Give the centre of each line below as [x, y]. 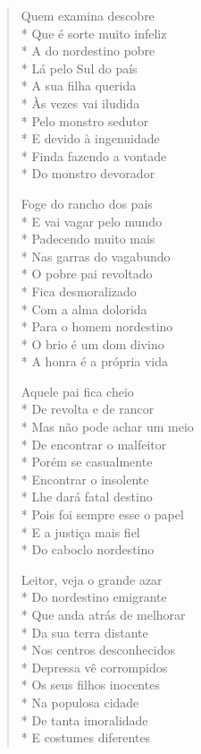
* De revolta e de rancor [88, 409]
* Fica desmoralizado [79, 291]
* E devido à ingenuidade [90, 138]
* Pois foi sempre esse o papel [102, 514]
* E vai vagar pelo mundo [92, 221]
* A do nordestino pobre [88, 51]
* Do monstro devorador [88, 173]
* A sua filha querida [79, 86]
